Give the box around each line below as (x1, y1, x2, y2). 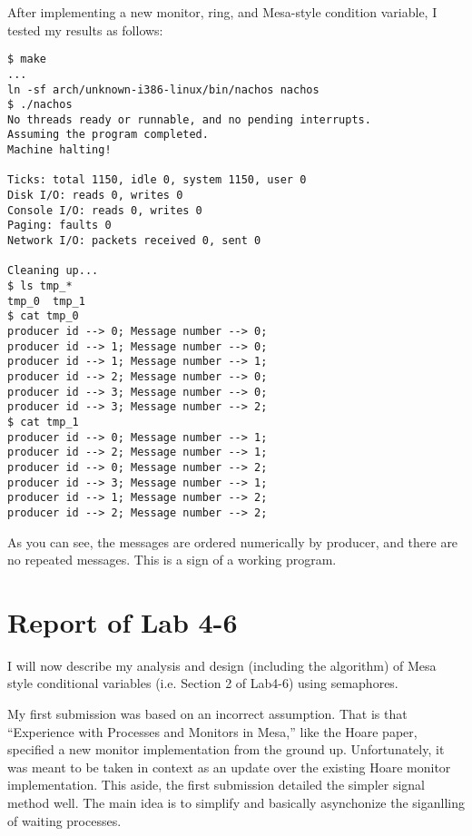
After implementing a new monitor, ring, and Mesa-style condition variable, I (7, 3, 438, 21)
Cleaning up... (7, 264, 99, 278)
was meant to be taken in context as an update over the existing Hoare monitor (7, 757, 451, 776)
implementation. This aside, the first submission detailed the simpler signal (7, 775, 425, 794)
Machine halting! (7, 143, 112, 157)
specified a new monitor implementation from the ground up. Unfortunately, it (7, 740, 445, 759)
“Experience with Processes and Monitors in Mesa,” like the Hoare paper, (7, 722, 418, 741)
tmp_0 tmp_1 (7, 294, 85, 308)
